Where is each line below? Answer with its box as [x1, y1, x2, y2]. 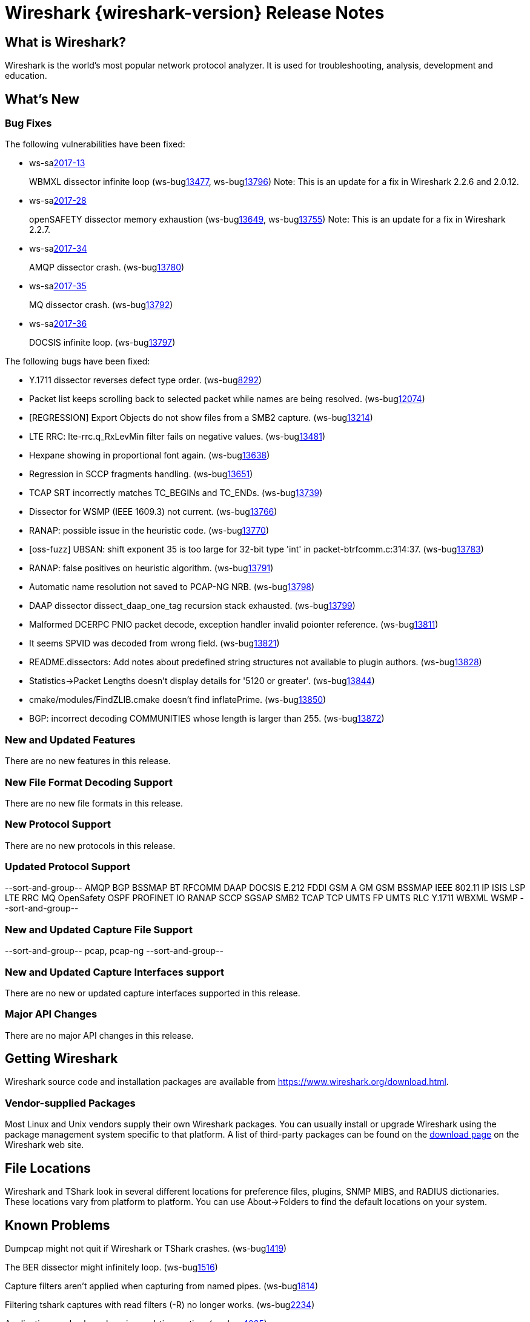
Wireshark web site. [5, 1139, 84, 1150]
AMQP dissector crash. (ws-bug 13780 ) [29, 262, 185, 273]
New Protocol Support [5, 818, 111, 831]
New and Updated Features [5, 733, 136, 746]
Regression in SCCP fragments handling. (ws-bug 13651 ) [29, 469, 253, 480]
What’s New [5, 91, 79, 107]
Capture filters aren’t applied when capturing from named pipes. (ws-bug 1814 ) [5, 1280, 319, 1291]
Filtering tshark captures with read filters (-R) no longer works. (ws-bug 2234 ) [5, 1299, 315, 1310]
